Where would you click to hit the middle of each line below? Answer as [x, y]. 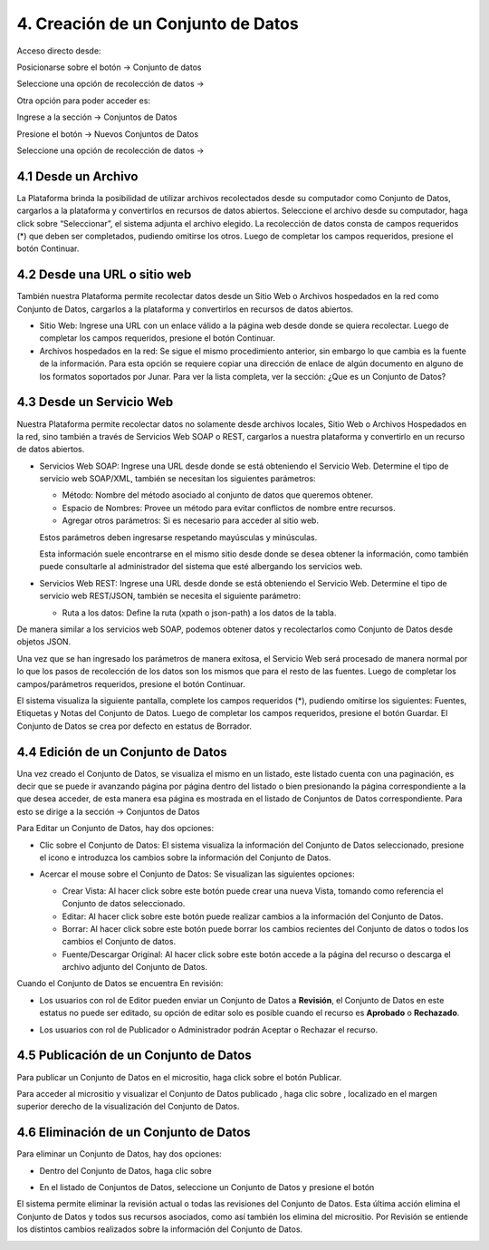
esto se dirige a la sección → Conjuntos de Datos [108, 811]
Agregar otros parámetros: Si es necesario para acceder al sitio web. [190, 520]
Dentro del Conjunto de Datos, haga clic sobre [125, 1170]
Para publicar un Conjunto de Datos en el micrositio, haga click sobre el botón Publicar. [179, 1077]
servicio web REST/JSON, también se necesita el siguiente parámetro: [170, 596]
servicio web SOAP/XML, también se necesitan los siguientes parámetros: [177, 479]
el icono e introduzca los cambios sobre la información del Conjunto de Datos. [185, 858]
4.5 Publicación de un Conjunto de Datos [134, 1056]
